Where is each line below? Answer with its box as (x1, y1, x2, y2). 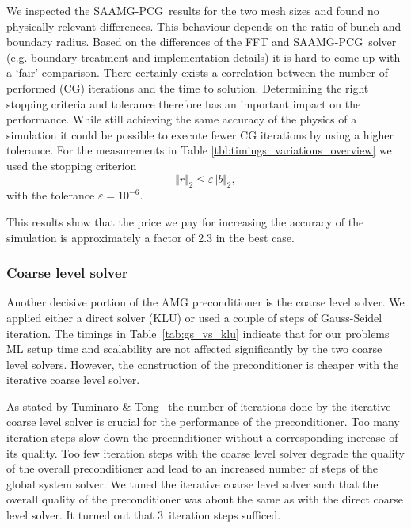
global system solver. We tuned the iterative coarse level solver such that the (6, 475, 379, 492)
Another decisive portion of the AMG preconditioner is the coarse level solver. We (6, 294, 405, 310)
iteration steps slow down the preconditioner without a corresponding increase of (6, 429, 398, 446)
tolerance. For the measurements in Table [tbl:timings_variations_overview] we (6, 142, 392, 158)
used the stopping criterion (6, 157, 137, 173)
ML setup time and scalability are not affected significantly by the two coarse (6, 340, 382, 357)
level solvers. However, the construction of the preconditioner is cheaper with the (6, 355, 399, 372)
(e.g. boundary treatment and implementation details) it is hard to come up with (6, 48, 401, 65)
